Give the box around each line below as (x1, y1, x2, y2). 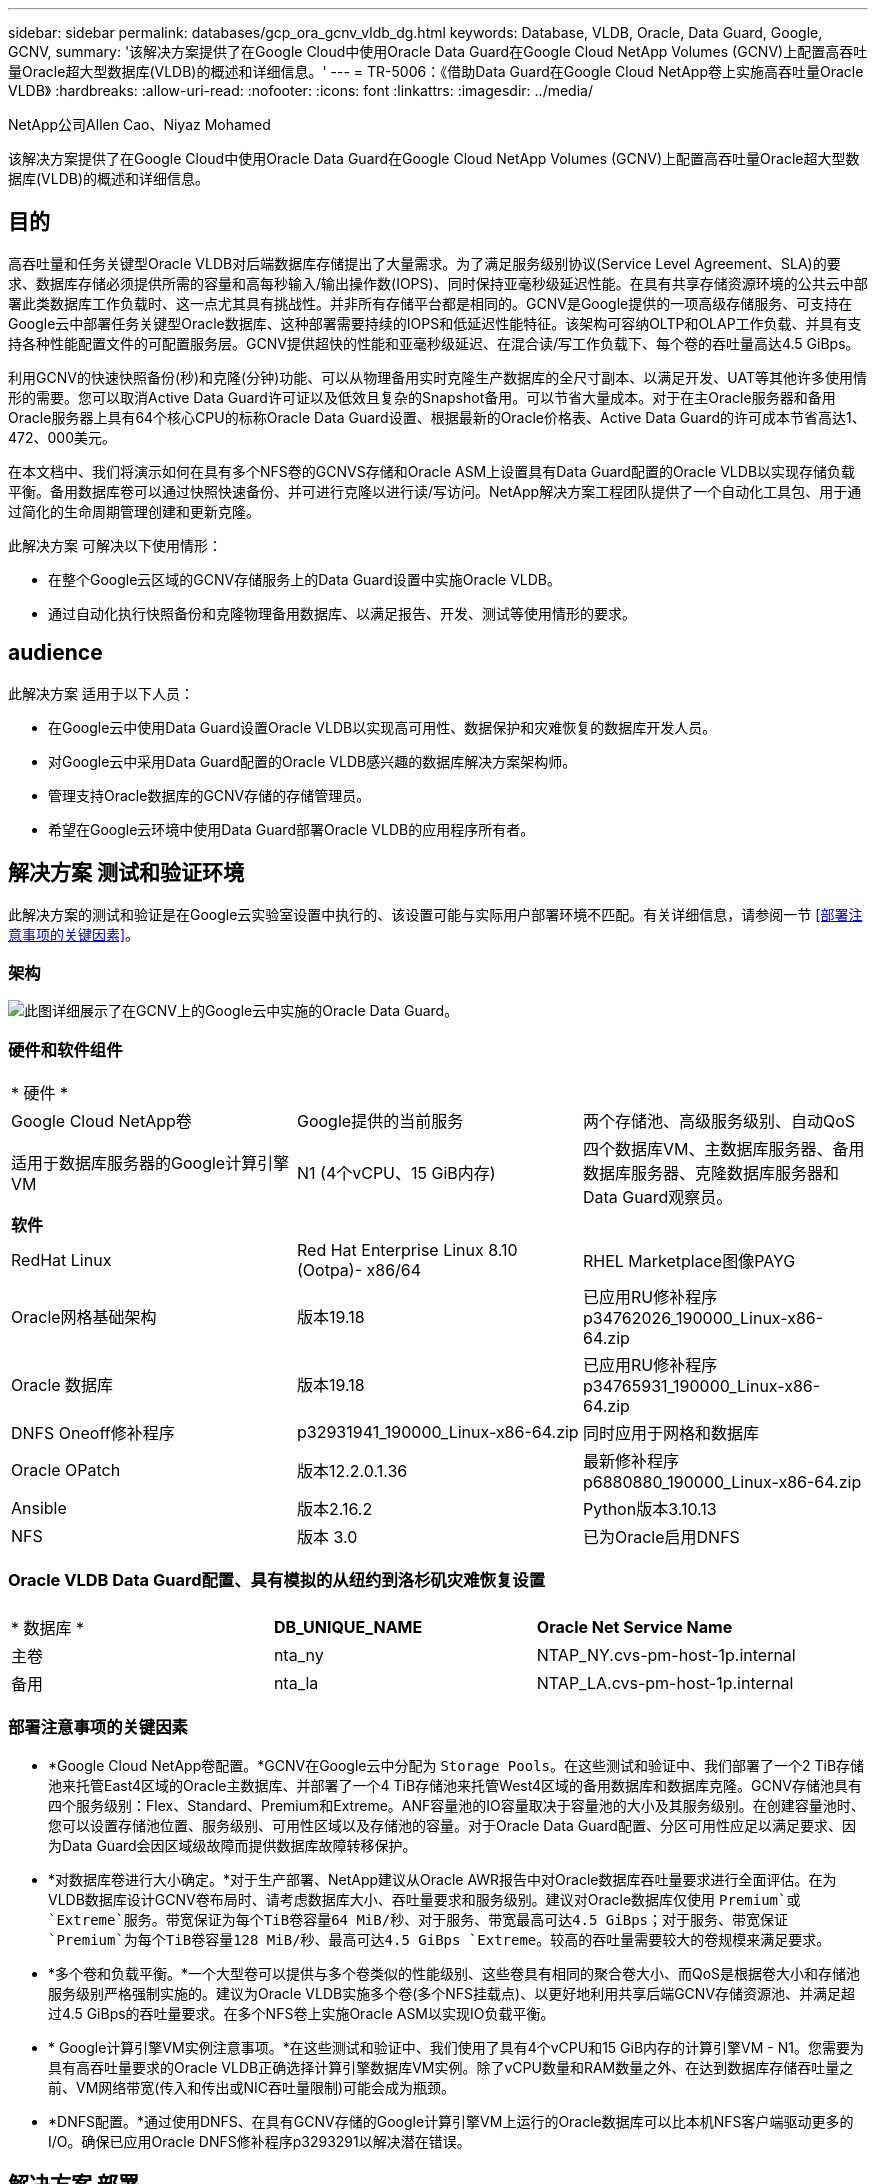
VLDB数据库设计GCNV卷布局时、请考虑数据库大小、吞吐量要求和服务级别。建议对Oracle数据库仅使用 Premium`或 (48, 1890, 801, 1908)
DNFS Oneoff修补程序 (11, 1423, 175, 1444)
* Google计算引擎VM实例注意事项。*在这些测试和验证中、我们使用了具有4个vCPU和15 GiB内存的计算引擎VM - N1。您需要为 (48, 2038, 864, 2056)
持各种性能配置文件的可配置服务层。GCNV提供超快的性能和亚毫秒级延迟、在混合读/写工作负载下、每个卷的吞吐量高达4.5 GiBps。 (8, 334, 860, 352)
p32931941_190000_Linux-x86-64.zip (296, 1422, 579, 1443)
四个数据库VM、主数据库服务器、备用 (582, 1139, 865, 1160)
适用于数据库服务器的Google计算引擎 (11, 1153, 290, 1174)
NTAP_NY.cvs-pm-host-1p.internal (536, 1644, 796, 1665)
